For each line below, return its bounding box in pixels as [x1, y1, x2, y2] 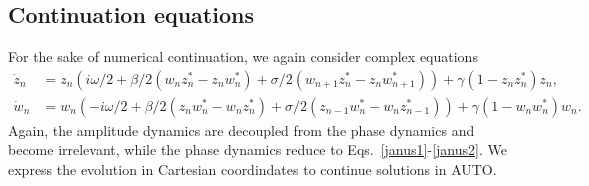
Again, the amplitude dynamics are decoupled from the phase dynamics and [8, 119, 475, 140]
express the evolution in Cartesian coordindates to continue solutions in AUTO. [8, 159, 497, 180]
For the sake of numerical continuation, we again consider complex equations [8, 46, 478, 67]
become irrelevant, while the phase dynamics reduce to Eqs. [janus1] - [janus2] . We [8, 139, 507, 160]
